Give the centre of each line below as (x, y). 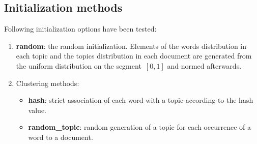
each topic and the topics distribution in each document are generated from (134, 56)
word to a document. (61, 137)
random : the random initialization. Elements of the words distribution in (131, 46)
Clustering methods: (48, 83)
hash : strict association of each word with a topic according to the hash (141, 100)
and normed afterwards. (204, 65)
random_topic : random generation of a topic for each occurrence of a (140, 127)
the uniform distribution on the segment (79, 65)
